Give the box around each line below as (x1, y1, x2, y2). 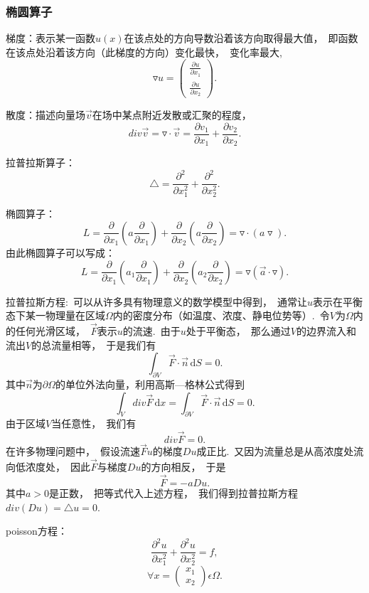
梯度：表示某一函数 (6, 31, 95, 46)
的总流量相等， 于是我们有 (31, 337, 156, 352)
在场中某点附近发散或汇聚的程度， (92, 107, 252, 122)
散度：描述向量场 (6, 107, 85, 122)
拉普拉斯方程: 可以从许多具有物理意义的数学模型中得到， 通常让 (6, 294, 307, 309)
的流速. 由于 (122, 323, 181, 338)
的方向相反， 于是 (141, 459, 226, 474)
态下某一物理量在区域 (6, 308, 105, 323)
